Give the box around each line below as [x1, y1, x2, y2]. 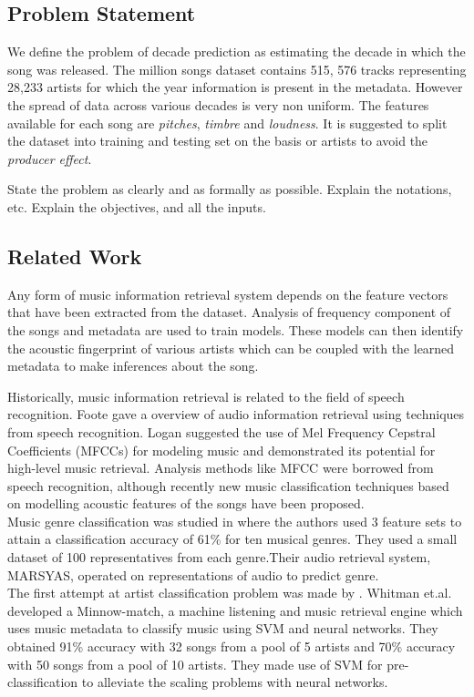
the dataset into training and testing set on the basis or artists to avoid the [7, 131, 428, 150]
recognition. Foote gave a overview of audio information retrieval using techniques [7, 405, 465, 424]
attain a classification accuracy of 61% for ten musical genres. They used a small [7, 529, 458, 548]
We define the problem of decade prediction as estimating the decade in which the [7, 42, 466, 61]
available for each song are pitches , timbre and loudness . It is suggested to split [7, 113, 448, 132]
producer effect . [7, 149, 92, 168]
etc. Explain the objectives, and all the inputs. [7, 197, 266, 216]
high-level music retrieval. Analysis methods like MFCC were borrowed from [7, 458, 434, 477]
